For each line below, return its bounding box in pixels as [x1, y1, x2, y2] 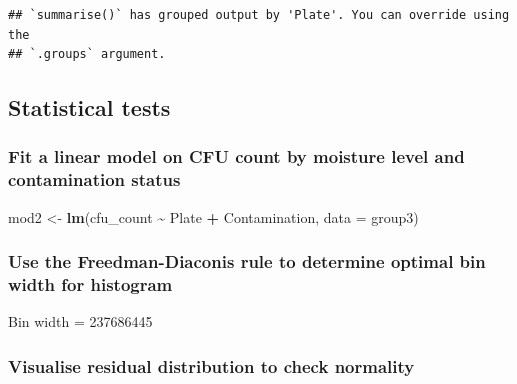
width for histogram [8, 272, 173, 297]
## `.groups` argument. [8, 47, 166, 62]
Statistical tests [8, 92, 171, 123]
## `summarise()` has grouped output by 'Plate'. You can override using [8, 8, 510, 22]
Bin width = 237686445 [8, 311, 153, 332]
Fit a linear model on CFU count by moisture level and [8, 144, 465, 169]
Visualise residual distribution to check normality [8, 353, 415, 378]
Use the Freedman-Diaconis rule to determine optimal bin [8, 249, 486, 274]
